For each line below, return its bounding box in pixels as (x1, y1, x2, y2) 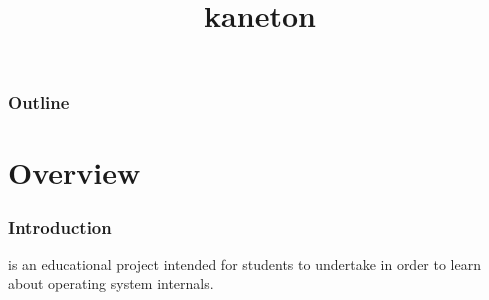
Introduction (8, 214, 112, 239)
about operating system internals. (8, 273, 214, 294)
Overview (8, 152, 141, 193)
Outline (8, 90, 70, 115)
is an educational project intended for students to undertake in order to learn (8, 253, 482, 274)
